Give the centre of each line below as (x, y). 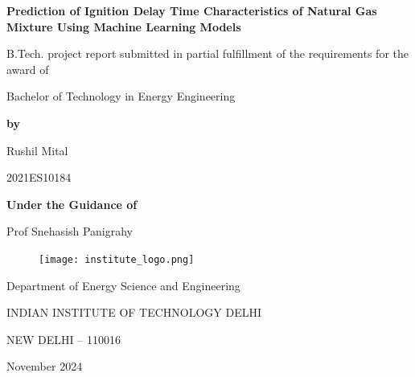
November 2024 (45, 366)
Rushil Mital (37, 150)
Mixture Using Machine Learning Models (124, 26)
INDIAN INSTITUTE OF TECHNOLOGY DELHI (134, 312)
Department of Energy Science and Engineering (123, 285)
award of (28, 69)
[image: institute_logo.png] (117, 259)
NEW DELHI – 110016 (64, 339)
